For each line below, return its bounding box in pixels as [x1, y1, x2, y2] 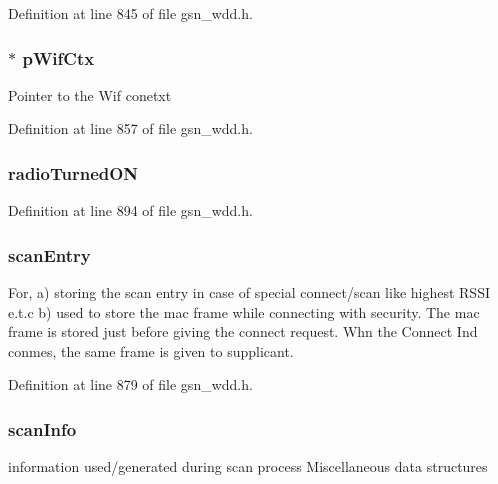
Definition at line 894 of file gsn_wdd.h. [8, 200, 253, 221]
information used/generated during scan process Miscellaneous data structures [8, 456, 488, 477]
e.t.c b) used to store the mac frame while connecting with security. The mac [8, 301, 480, 322]
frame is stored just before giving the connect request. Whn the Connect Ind [8, 321, 478, 342]
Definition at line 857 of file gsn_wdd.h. [8, 118, 253, 139]
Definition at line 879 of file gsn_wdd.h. [8, 374, 253, 395]
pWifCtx [22, 45, 95, 70]
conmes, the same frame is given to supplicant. [8, 340, 294, 361]
